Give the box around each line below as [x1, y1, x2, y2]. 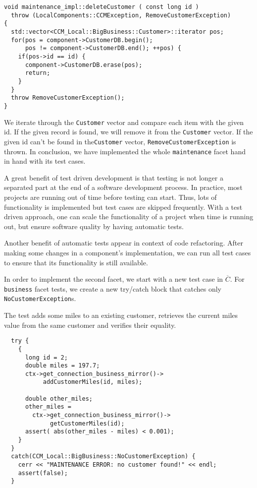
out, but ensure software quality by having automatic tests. [4, 221, 184, 231]
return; [25, 69, 51, 77]
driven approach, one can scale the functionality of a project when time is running [4, 211, 254, 222]
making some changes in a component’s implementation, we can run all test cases [4, 247, 251, 257]
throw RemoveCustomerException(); [11, 94, 125, 102]
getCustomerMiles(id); [50, 420, 125, 427]
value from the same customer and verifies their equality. [4, 319, 176, 330]
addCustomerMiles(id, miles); [43, 378, 143, 386]
